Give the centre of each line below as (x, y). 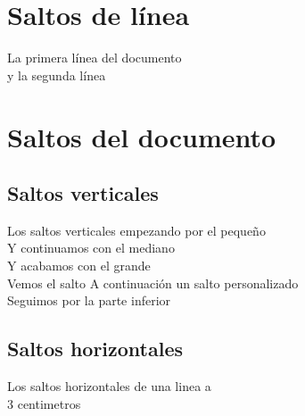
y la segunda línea (57, 75)
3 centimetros (44, 403)
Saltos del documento (142, 136)
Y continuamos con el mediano (91, 248)
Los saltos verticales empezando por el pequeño (136, 230)
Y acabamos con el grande (79, 266)
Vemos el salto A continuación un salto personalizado (153, 283)
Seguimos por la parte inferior (89, 300)
